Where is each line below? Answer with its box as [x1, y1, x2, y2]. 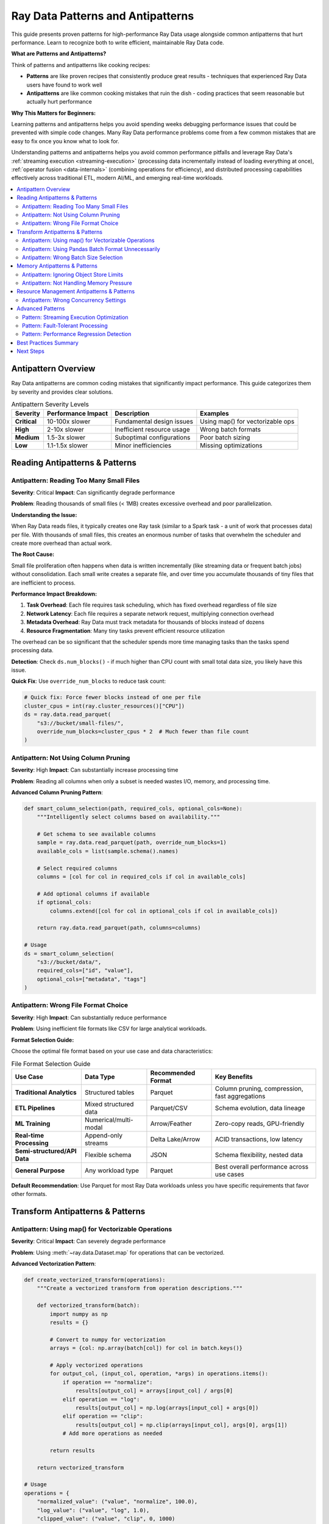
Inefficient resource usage [115, 426, 190, 434]
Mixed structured [84, 1100, 134, 1108]
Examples [200, 409, 230, 418]
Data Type [84, 1072, 115, 1081]
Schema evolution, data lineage [214, 1103, 305, 1112]
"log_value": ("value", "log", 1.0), [37, 1506, 150, 1514]
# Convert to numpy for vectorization [49, 1336, 166, 1343]
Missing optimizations [200, 441, 263, 450]
